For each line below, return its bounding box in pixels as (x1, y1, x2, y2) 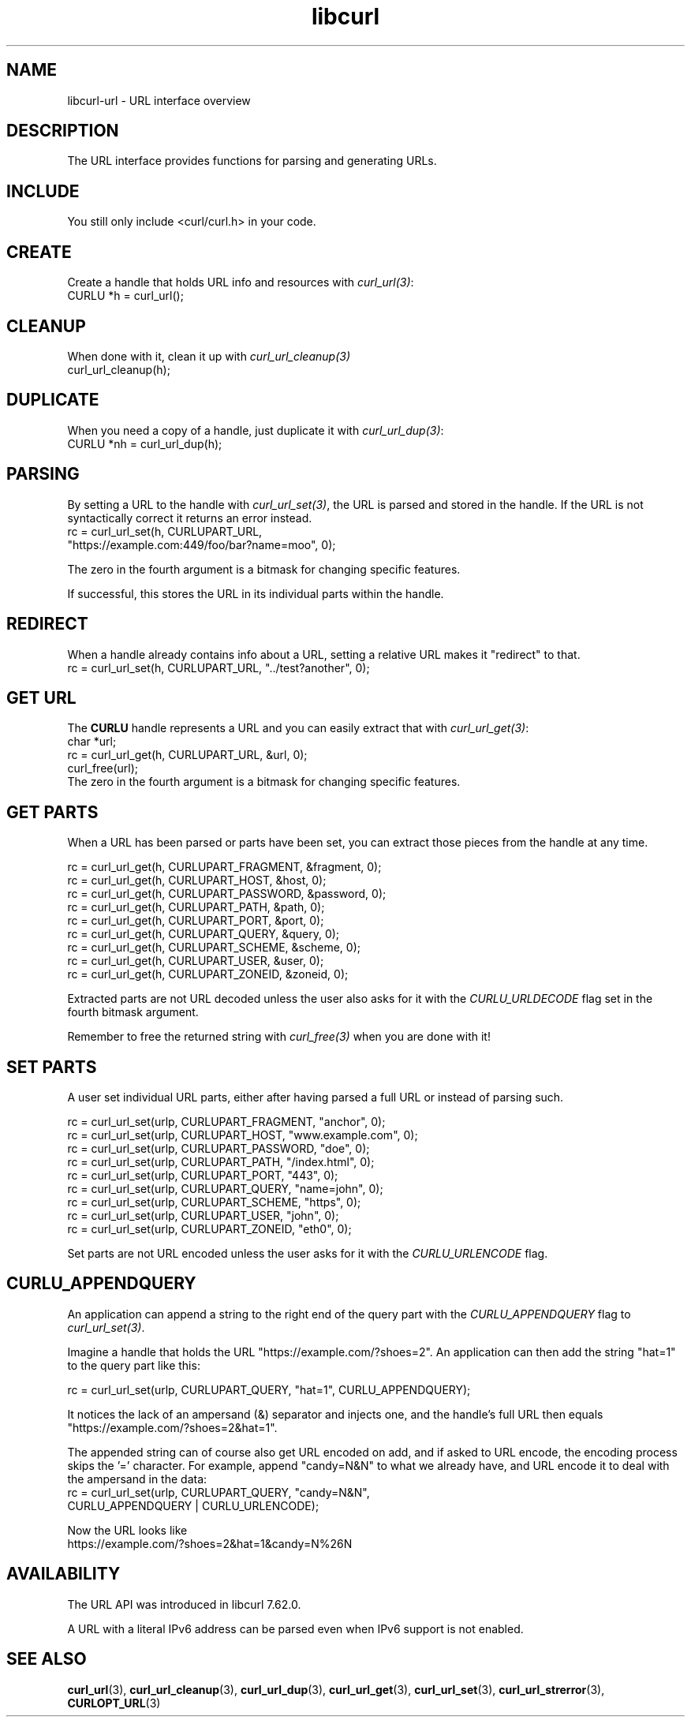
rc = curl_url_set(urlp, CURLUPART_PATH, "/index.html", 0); (67, 1155, 375, 1169)
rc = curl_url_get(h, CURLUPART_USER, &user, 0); (67, 954, 324, 968)
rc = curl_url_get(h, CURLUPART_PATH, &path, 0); (67, 900, 325, 914)
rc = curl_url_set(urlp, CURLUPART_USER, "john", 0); (67, 1209, 339, 1223)
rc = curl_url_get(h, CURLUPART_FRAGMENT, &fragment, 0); (67, 860, 382, 874)
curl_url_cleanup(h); (67, 362, 170, 376)
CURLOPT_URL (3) (67, 1696, 161, 1710)
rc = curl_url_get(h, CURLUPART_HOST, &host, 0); (67, 873, 327, 888)
